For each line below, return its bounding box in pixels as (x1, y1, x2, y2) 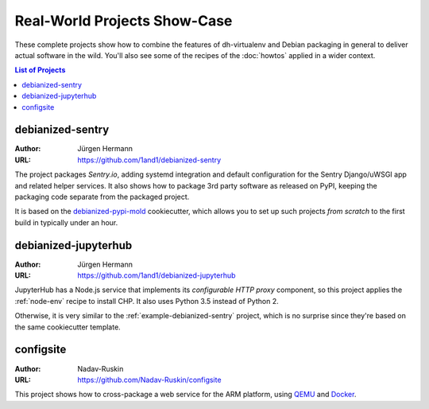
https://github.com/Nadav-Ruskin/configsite (77, 375, 222, 384)
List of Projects (14, 65, 66, 75)
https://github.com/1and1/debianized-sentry (77, 155, 222, 165)
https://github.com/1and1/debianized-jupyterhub (77, 271, 236, 280)
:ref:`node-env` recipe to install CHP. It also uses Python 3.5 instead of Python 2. (14, 296, 279, 306)
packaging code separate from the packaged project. (14, 192, 190, 201)
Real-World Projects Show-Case (14, 12, 233, 29)
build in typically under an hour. (14, 217, 118, 227)
